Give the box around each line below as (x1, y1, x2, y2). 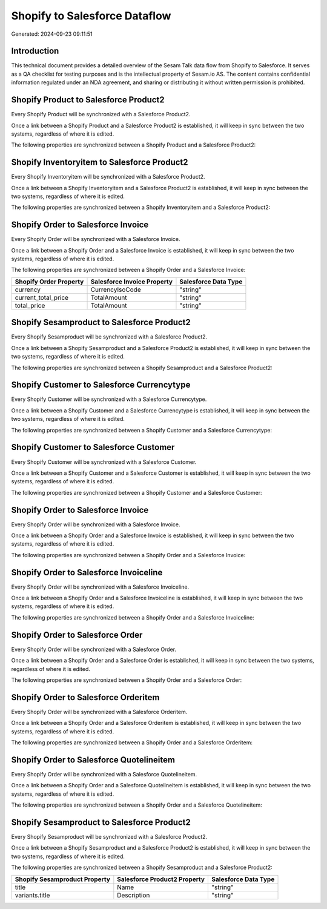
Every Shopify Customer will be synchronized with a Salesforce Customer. (11, 458, 197, 466)
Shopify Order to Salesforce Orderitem (11, 692, 160, 702)
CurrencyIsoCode (90, 285, 142, 294)
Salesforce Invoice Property (90, 277, 173, 286)
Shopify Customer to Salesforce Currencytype (11, 380, 191, 390)
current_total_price (15, 293, 69, 302)
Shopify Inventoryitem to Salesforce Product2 (11, 157, 188, 168)
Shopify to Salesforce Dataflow (11, 9, 171, 22)
